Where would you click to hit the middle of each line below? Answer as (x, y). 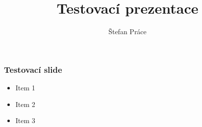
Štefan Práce (127, 32)
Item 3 (25, 120)
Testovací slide (33, 69)
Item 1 (25, 88)
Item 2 (25, 104)
